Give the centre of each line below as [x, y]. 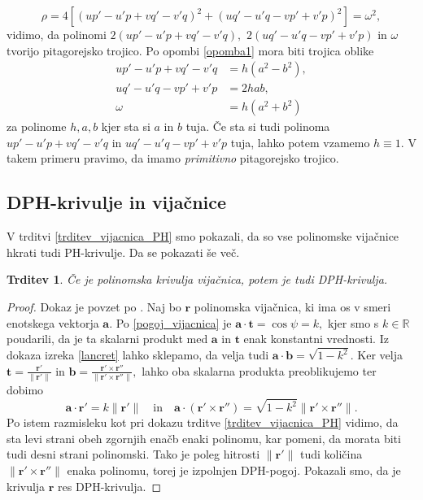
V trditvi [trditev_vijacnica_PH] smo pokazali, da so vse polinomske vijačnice [203, 236]
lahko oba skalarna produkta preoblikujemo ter [259, 370]
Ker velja [380, 355]
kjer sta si [126, 126]
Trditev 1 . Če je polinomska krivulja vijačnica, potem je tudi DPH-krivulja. [197, 279]
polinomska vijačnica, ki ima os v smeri [292, 307]
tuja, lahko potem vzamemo [300, 142]
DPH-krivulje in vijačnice [117, 202]
